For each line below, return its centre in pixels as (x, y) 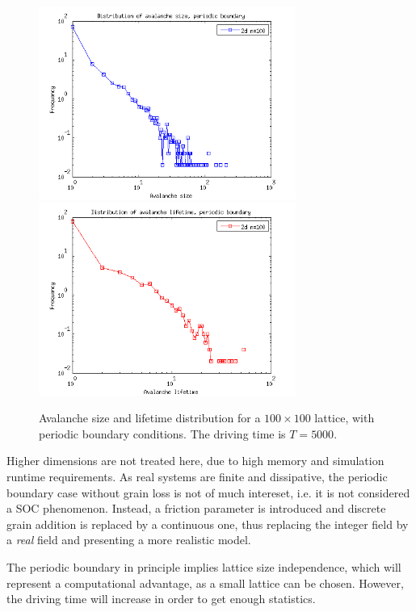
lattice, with (345, 418)
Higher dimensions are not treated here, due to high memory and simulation (195, 461)
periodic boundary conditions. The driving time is (162, 433)
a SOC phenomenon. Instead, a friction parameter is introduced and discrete (196, 508)
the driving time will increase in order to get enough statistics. (161, 599)
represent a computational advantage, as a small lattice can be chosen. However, (205, 583)
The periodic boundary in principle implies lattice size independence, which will (204, 566)
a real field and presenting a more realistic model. (129, 540)
